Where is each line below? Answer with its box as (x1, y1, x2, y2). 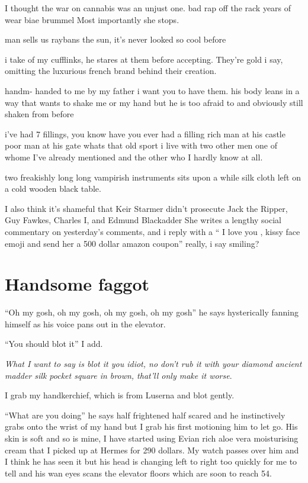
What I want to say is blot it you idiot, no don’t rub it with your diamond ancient (5, 358, 302, 369)
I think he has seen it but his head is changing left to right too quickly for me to (5, 455, 297, 468)
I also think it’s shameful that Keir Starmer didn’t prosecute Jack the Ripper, (5, 202, 288, 214)
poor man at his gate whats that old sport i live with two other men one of (5, 139, 277, 152)
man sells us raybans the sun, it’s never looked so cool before (5, 33, 226, 46)
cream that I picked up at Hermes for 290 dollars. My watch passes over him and (5, 443, 299, 456)
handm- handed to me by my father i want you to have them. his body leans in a (5, 84, 300, 96)
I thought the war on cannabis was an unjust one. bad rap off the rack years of (5, 2, 291, 14)
